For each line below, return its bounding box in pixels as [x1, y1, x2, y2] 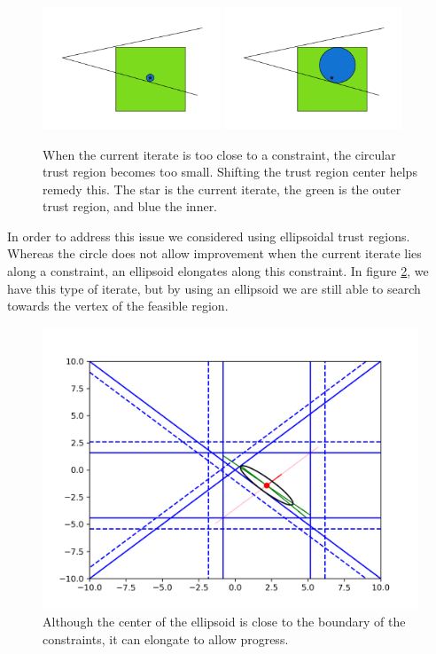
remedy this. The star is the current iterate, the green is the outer [43, 179, 401, 198]
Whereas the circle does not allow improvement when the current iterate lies [7, 244, 422, 263]
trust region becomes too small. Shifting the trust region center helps [43, 162, 417, 181]
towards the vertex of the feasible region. [7, 296, 229, 315]
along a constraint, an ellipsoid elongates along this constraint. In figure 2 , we [7, 262, 429, 280]
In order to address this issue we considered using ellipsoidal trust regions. [7, 226, 410, 245]
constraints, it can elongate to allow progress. [43, 630, 289, 649]
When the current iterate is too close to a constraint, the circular [43, 145, 396, 163]
